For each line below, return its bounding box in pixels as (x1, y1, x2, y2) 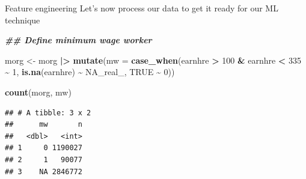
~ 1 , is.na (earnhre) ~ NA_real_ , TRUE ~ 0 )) (5, 65, 175, 78)
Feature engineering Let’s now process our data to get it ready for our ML (5, 2, 278, 14)
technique (5, 13, 40, 26)
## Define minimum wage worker (5, 34, 152, 46)
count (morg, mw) (5, 85, 72, 98)
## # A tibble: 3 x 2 (5, 108, 91, 117)
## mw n (5, 120, 82, 129)
